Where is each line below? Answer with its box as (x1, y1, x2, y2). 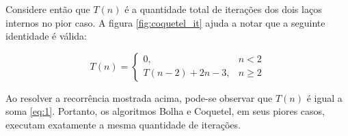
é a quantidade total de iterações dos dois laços (124, 2, 322, 16)
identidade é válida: (5, 29, 88, 43)
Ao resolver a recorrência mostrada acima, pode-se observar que (5, 90, 273, 105)
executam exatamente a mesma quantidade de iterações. (5, 117, 241, 131)
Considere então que (5, 2, 90, 16)
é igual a (306, 90, 343, 105)
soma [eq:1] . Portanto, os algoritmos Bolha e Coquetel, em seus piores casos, (5, 104, 325, 118)
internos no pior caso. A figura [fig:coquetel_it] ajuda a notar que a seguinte (5, 15, 325, 29)
